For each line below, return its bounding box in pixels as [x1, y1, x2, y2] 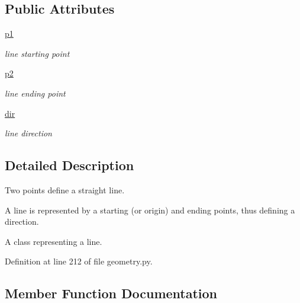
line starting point [5, 47, 70, 59]
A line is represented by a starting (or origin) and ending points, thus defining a [5, 203, 295, 216]
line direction [5, 127, 52, 139]
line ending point [5, 87, 66, 99]
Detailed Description [5, 156, 134, 174]
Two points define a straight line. [5, 183, 125, 196]
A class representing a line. [5, 235, 102, 247]
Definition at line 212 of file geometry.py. [5, 255, 153, 267]
